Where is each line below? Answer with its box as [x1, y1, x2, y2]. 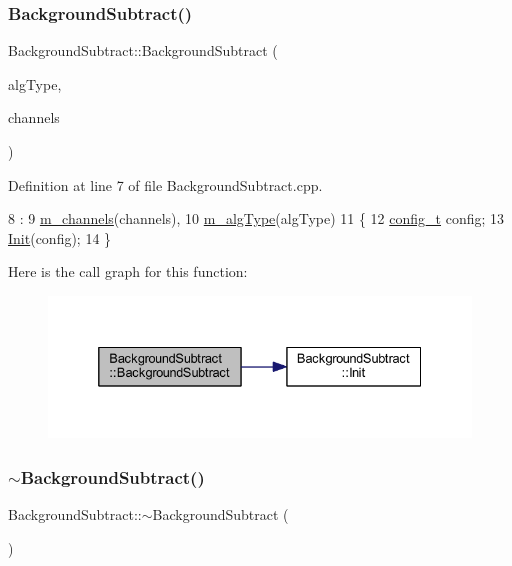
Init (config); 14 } [8, 227, 112, 248]
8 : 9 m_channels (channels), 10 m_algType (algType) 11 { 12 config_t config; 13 [8, 208, 505, 229]
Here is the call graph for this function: [8, 261, 248, 282]
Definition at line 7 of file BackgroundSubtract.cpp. [8, 174, 323, 195]
